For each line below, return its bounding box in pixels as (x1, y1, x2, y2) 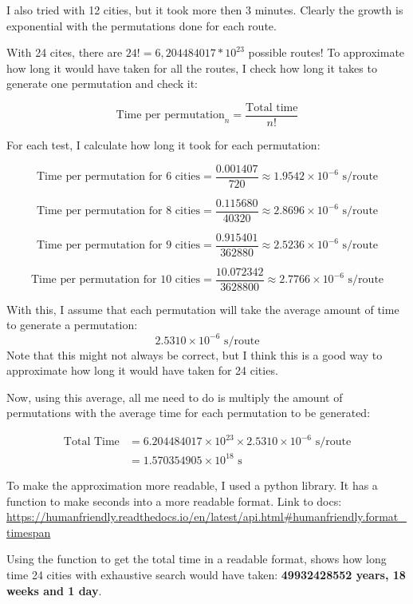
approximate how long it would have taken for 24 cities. (6, 362, 278, 379)
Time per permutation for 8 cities (36, 205, 201, 217)
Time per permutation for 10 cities (30, 274, 201, 286)
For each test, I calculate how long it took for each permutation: (6, 137, 321, 153)
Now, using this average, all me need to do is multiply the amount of (6, 388, 343, 405)
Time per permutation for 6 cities (36, 171, 201, 183)
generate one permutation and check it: (6, 75, 199, 92)
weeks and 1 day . (6, 582, 102, 598)
